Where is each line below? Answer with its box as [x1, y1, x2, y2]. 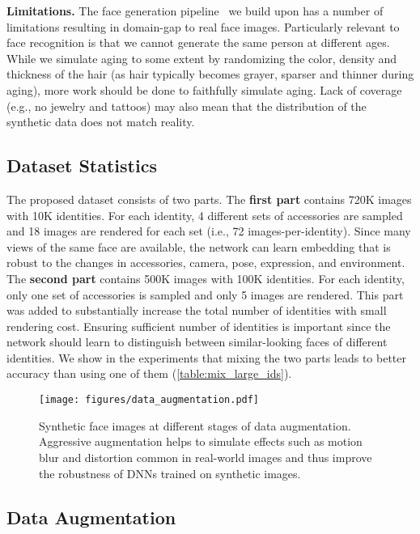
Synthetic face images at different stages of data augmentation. [39, 417, 351, 434]
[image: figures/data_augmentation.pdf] [39, 394, 260, 406]
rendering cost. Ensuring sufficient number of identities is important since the [6, 317, 391, 334]
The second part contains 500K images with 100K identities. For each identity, [6, 269, 405, 286]
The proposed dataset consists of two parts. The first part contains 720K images [6, 190, 412, 207]
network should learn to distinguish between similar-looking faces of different [6, 333, 388, 350]
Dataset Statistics [6, 153, 157, 178]
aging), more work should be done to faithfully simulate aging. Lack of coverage [6, 81, 402, 98]
